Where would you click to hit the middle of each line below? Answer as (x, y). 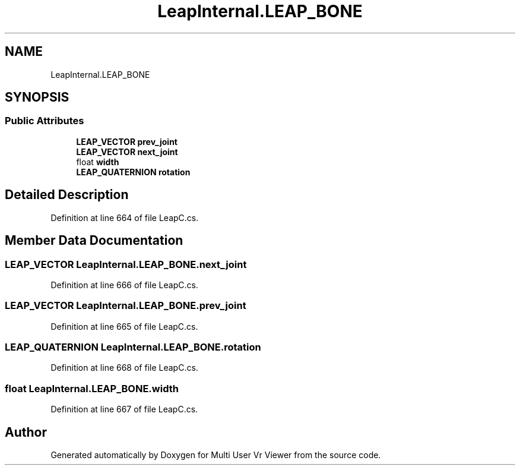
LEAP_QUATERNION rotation (133, 172)
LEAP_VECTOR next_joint (127, 152)
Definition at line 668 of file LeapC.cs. (124, 368)
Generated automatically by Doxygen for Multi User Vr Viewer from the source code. (216, 455)
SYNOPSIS (37, 97)
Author (26, 432)
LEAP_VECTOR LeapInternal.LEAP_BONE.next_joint (126, 264)
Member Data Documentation (94, 241)
